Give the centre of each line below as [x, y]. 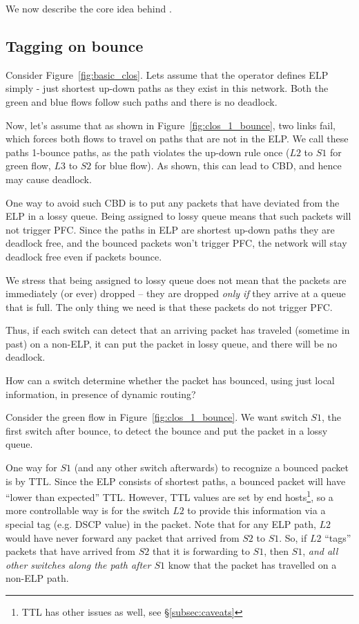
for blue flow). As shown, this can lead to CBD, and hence [218, 166]
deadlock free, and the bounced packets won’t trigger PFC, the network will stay [176, 243]
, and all [320, 551]
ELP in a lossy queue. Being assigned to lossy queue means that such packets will [178, 216]
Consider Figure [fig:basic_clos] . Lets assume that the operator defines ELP [167, 74]
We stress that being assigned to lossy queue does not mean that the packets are [176, 280]
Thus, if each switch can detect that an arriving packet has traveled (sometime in [178, 330]
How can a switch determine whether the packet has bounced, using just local [170, 380]
